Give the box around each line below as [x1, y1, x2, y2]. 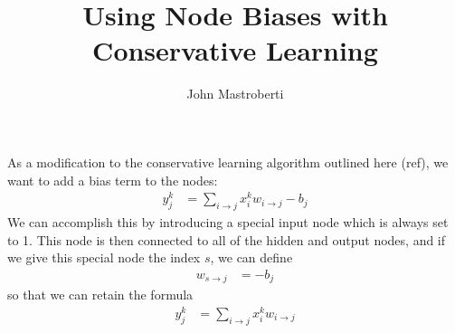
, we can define [210, 248, 293, 267]
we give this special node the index [7, 248, 201, 267]
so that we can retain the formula [7, 285, 194, 304]
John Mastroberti [186, 84, 284, 103]
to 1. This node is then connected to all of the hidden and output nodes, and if [7, 230, 446, 249]
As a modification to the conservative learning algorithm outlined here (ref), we [7, 152, 449, 171]
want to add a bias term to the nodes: [7, 170, 218, 189]
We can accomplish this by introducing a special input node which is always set [7, 213, 449, 231]
